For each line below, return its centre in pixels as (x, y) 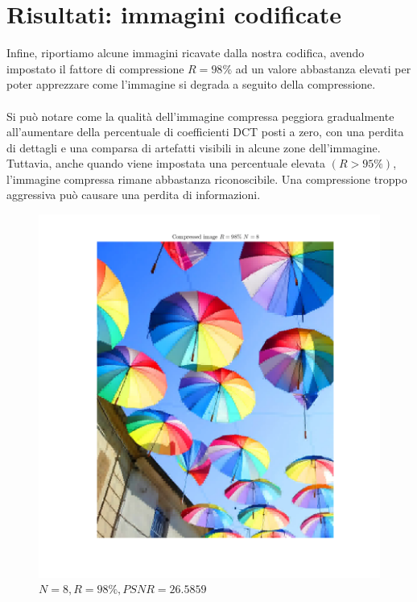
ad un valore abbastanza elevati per (323, 68)
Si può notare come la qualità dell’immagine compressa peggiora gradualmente (200, 116)
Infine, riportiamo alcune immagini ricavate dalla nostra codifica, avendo (186, 53)
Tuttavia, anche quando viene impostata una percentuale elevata (166, 163)
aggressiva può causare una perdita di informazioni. (134, 195)
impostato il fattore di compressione (95, 68)
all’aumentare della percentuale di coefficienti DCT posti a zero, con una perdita (205, 132)
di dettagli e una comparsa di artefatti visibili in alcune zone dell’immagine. (194, 147)
